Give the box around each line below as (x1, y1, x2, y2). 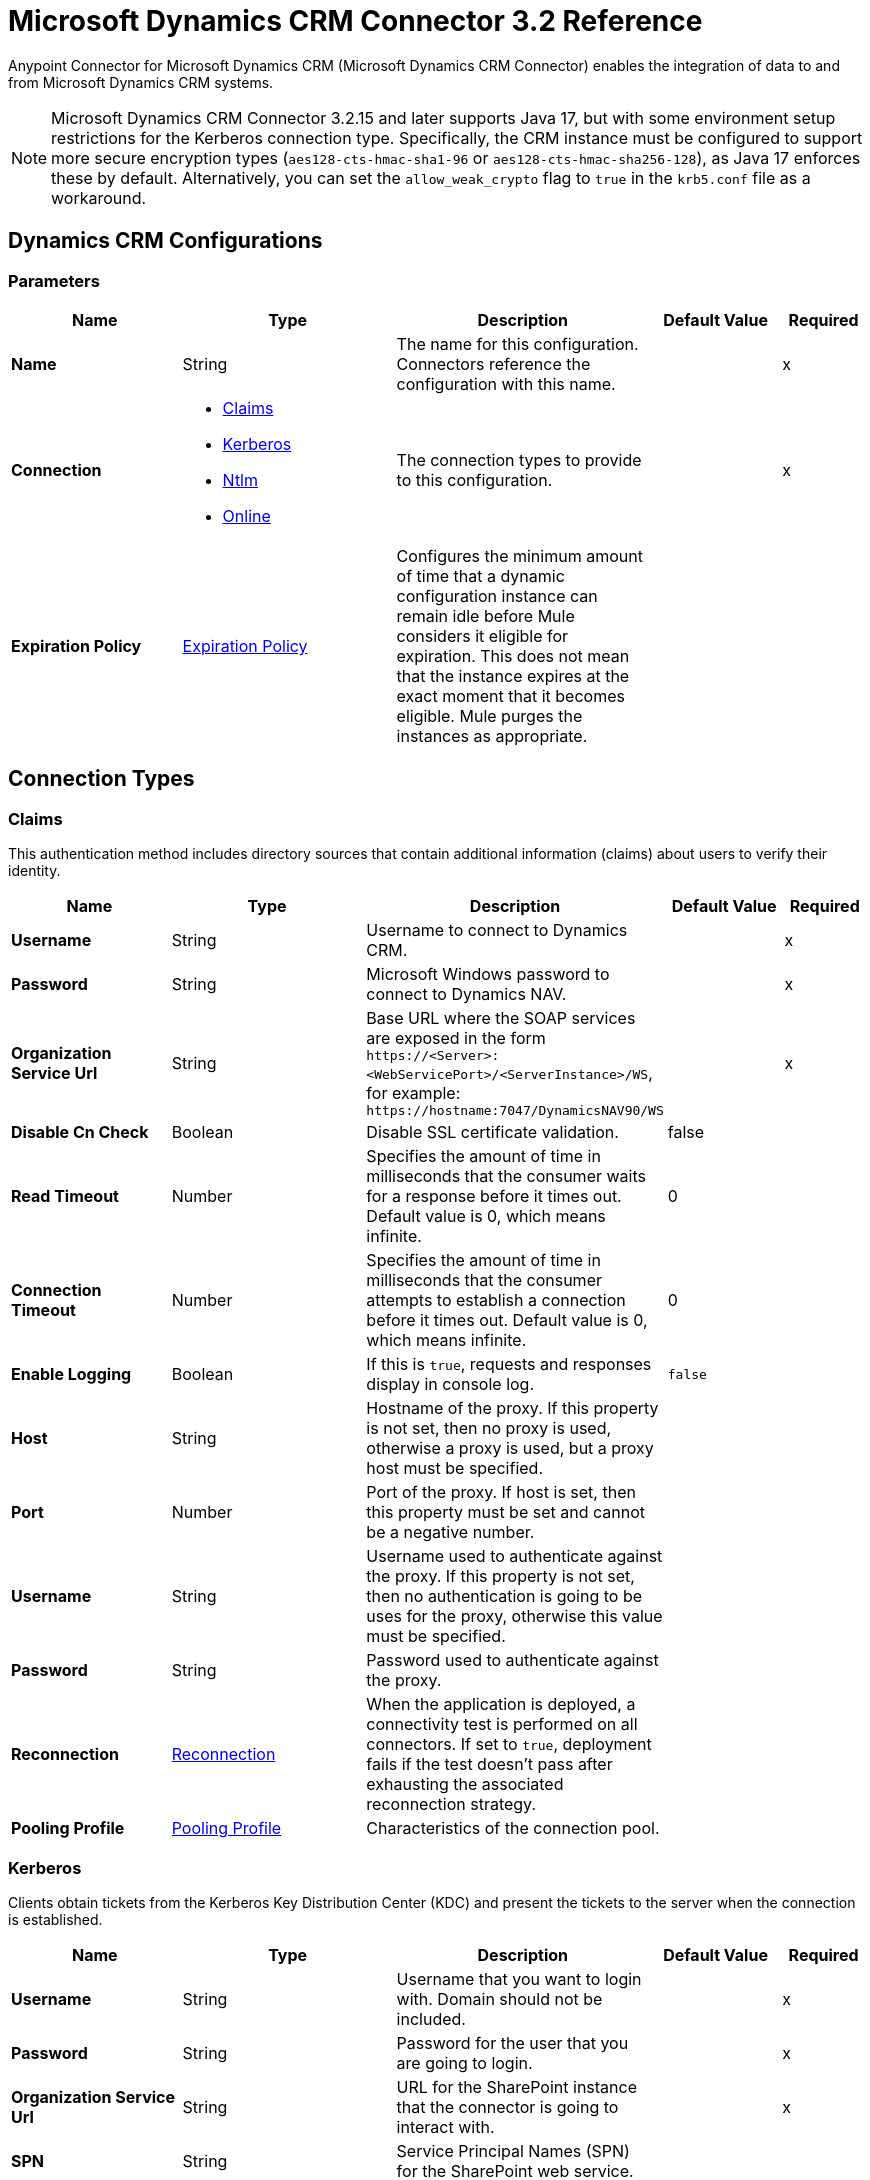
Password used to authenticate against (366, 1650, 659, 1671)
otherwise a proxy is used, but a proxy (366, 1438, 654, 1459)
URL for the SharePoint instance (396, 2076, 638, 2097)
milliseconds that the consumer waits (366, 1166, 646, 1187)
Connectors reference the (396, 353, 591, 374)
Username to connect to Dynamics (366, 920, 628, 941)
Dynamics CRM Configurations (8, 228, 323, 254)
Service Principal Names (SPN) (396, 2140, 630, 2161)
